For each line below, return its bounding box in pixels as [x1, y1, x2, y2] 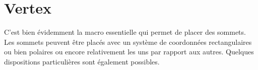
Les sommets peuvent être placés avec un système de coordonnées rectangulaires [4, 36, 252, 47]
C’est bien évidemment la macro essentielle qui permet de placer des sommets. [4, 27, 246, 37]
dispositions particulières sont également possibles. [4, 56, 160, 66]
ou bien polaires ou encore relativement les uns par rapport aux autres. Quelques [4, 46, 254, 57]
